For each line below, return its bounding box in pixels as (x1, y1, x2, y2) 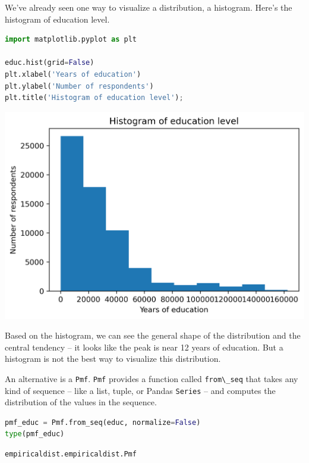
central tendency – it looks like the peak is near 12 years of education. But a (5, 340, 283, 353)
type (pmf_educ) (5, 430, 65, 439)
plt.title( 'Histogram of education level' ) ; (5, 93, 184, 102)
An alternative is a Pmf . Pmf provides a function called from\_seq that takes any (5, 372, 298, 384)
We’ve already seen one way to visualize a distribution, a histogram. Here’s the (5, 1, 292, 13)
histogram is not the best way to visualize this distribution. (5, 352, 221, 365)
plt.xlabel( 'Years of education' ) (5, 70, 141, 79)
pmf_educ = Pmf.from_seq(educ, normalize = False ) (5, 418, 201, 427)
